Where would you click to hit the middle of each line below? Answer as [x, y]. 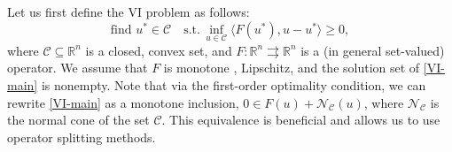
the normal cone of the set [78, 120]
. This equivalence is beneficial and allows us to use [301, 120]
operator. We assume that [78, 68]
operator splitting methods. [82, 137]
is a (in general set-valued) [373, 50]
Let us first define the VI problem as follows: [129, 11]
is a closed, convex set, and [159, 50]
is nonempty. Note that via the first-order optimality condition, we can [234, 85]
